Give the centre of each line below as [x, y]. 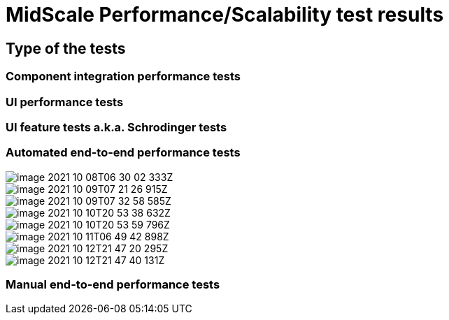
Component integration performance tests [123, 77]
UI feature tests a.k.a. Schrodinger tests [116, 127]
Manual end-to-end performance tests [113, 285]
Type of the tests [66, 48]
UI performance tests [65, 102]
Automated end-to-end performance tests [123, 153]
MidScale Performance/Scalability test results [225, 15]
